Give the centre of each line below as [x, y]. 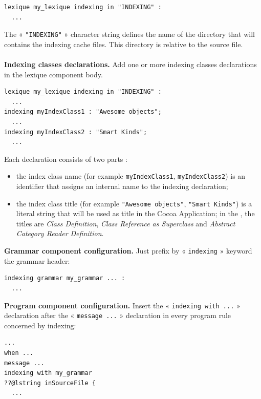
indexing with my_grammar [48, 373]
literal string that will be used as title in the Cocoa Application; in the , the [135, 213]
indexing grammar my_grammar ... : [65, 278]
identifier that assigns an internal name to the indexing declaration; [122, 186]
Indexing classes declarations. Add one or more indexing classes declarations [130, 64]
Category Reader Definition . [60, 233]
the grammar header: [37, 260]
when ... [19, 353]
